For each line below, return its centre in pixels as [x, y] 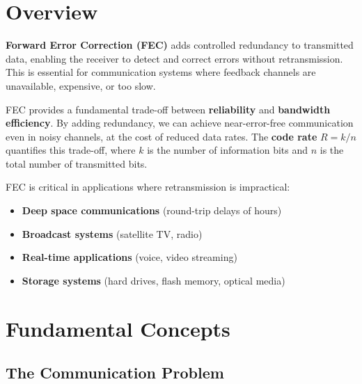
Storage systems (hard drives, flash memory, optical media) [154, 280]
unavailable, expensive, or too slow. [81, 85]
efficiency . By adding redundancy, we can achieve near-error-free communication [180, 123]
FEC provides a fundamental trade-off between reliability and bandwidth [168, 109]
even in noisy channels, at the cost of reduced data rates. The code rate [162, 136]
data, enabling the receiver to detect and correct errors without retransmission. [174, 58]
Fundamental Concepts [118, 328]
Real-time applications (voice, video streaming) [129, 257]
